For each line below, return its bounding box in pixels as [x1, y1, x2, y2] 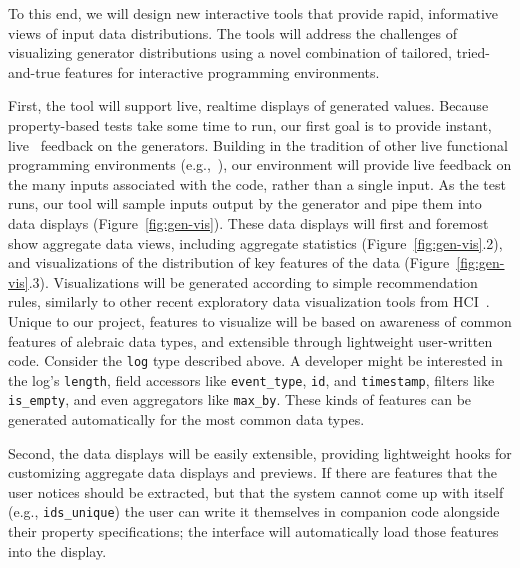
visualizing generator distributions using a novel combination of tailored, [8, 42, 452, 63]
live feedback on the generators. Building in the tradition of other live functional [8, 134, 508, 155]
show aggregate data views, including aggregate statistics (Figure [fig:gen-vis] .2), [8, 232, 503, 253]
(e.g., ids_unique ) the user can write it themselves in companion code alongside [8, 501, 500, 522]
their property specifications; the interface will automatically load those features [8, 521, 499, 542]
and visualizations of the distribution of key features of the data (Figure [8, 252, 450, 273]
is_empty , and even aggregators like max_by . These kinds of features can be [8, 389, 472, 410]
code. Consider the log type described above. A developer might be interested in [8, 350, 503, 371]
